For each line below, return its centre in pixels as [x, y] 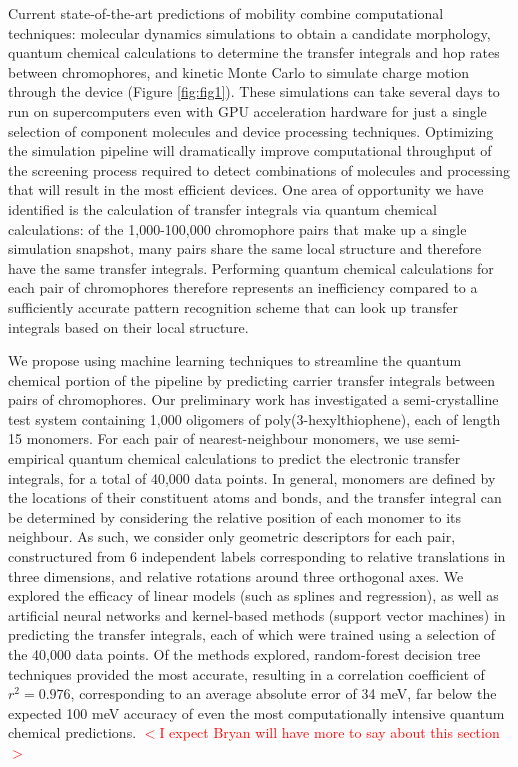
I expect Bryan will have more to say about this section [329, 732]
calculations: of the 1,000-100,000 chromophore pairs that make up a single [237, 228]
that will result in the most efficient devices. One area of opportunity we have [246, 189]
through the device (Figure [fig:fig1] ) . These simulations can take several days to [254, 91]
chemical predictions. [72, 732]
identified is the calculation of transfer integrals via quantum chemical [222, 208]
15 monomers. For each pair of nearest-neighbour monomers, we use [216, 438]
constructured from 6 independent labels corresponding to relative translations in [257, 556]
